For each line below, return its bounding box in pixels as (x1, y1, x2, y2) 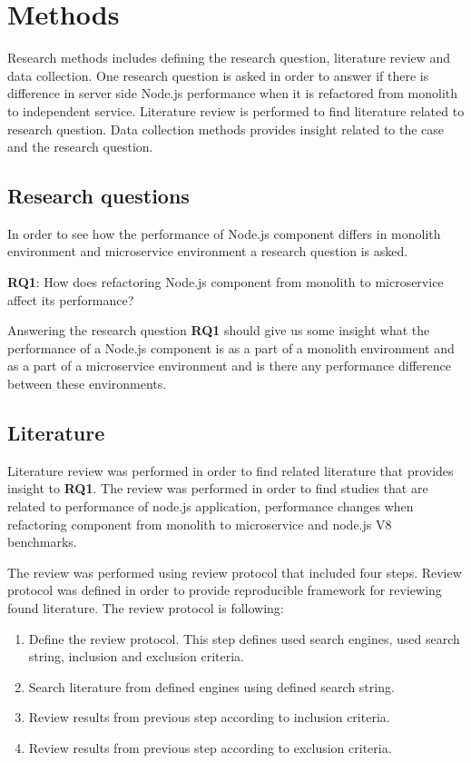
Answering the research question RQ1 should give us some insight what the (7, 321, 430, 340)
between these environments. (7, 374, 167, 393)
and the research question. (7, 137, 153, 156)
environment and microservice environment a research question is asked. (7, 242, 408, 261)
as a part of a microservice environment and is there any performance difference (7, 356, 451, 375)
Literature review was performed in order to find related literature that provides (7, 461, 454, 480)
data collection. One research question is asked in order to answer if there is (7, 65, 429, 84)
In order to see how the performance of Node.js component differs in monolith (7, 223, 441, 243)
